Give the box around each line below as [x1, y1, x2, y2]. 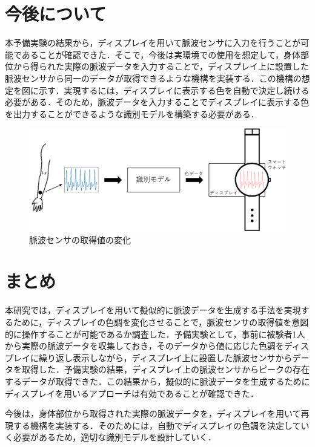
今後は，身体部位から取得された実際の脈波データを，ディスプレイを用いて [5, 407, 301, 420]
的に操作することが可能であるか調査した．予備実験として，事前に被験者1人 [5, 327, 305, 340]
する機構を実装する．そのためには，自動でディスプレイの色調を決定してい [13, 419, 310, 431]
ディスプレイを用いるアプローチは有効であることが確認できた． [5, 387, 259, 399]
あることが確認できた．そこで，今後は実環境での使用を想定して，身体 [21, 48, 300, 60]
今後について [5, 1, 107, 26]
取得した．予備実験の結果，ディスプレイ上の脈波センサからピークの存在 [21, 363, 310, 376]
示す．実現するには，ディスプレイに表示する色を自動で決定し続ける [38, 83, 310, 96]
